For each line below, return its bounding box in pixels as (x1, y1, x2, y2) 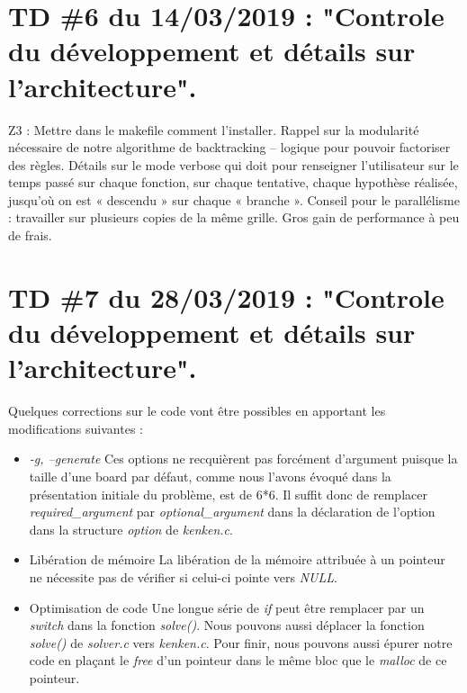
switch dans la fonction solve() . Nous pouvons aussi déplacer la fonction (29, 616, 425, 634)
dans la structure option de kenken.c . (29, 519, 233, 538)
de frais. (8, 226, 52, 245)
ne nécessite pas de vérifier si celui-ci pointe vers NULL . (29, 567, 337, 586)
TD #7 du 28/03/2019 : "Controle (8, 278, 445, 315)
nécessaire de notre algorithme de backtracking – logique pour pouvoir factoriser (8, 138, 451, 157)
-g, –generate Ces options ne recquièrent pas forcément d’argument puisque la (29, 449, 458, 468)
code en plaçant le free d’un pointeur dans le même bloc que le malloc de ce (29, 651, 447, 670)
